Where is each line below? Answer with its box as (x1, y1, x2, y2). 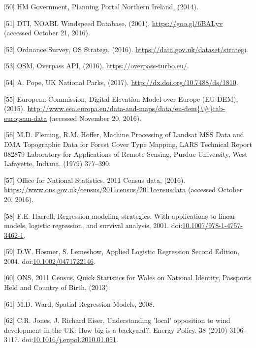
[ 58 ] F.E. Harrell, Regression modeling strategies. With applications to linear (4, 210, 236, 221)
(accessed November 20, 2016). (49, 113, 142, 123)
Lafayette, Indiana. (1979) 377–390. (4, 158, 111, 169)
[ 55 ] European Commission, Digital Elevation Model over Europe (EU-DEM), (4, 93, 238, 104)
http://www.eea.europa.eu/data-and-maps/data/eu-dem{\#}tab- (27, 103, 225, 114)
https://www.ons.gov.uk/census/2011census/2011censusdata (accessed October (4, 184, 243, 195)
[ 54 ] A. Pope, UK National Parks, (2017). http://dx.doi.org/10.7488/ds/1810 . (4, 77, 238, 87)
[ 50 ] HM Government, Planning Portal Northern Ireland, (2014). (4, 1, 198, 11)
